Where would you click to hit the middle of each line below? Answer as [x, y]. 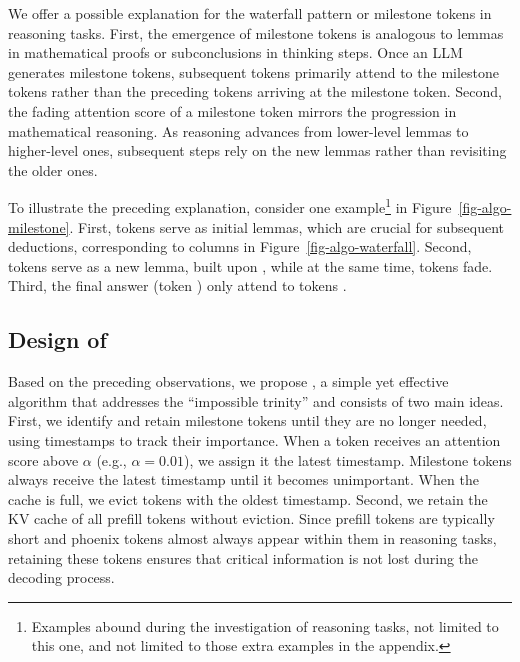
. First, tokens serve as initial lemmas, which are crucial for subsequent [287, 226]
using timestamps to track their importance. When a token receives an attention [254, 439]
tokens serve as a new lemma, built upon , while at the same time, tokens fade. [250, 265]
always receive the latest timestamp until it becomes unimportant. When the [243, 479]
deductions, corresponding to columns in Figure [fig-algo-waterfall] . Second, [240, 246]
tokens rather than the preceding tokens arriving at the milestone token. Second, [255, 91]
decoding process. [61, 577]
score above [43, 459]
